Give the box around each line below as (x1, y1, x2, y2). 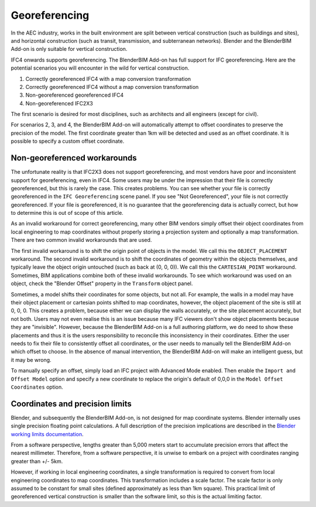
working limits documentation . (11, 430, 84, 437)
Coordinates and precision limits (11, 399, 132, 409)
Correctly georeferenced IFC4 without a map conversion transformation (25, 83, 199, 90)
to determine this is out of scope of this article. (11, 210, 124, 217)
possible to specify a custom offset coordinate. (11, 138, 125, 145)
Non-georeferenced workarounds (11, 153, 137, 163)
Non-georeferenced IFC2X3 (25, 100, 93, 107)
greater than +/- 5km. (11, 457, 63, 465)
